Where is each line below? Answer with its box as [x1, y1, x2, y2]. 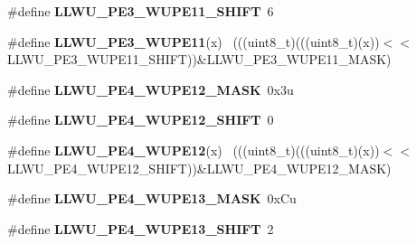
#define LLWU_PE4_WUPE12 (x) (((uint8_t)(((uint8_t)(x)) [7, 140, 380, 159]
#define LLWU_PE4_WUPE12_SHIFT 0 [7, 110, 274, 129]
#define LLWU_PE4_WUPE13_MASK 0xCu [7, 189, 297, 208]
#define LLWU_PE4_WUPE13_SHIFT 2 [7, 219, 274, 238]
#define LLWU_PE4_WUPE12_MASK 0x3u [7, 80, 294, 99]
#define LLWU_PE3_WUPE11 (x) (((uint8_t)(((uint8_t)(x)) [7, 32, 380, 51]
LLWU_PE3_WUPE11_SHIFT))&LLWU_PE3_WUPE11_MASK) [7, 50, 392, 69]
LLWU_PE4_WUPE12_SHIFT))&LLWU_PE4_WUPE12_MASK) [7, 158, 392, 177]
